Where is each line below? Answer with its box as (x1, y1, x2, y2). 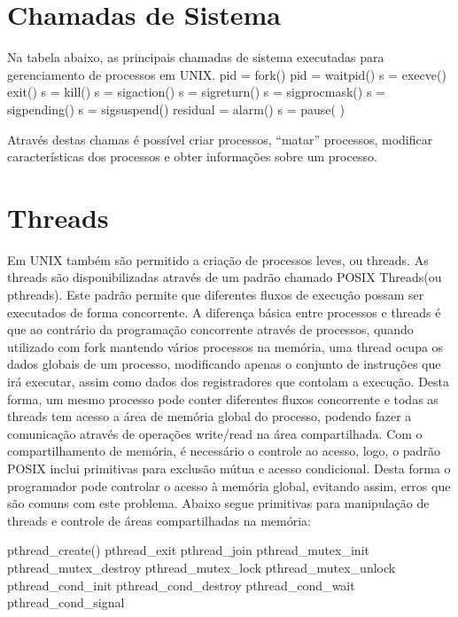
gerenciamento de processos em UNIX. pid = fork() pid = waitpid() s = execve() (7, 65, 446, 83)
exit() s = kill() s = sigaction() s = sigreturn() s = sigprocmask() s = (7, 82, 385, 101)
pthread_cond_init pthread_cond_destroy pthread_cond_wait (7, 575, 355, 594)
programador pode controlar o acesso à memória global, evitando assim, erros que (7, 476, 451, 495)
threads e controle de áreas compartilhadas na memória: (7, 511, 312, 529)
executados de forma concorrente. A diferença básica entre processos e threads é (7, 302, 441, 321)
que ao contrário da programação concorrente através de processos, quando (7, 320, 414, 339)
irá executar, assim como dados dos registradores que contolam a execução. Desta (7, 371, 450, 390)
